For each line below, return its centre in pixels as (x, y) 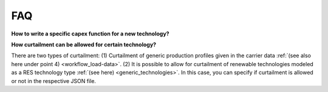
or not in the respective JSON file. (54, 81)
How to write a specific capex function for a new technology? (90, 34)
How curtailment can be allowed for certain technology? (84, 44)
